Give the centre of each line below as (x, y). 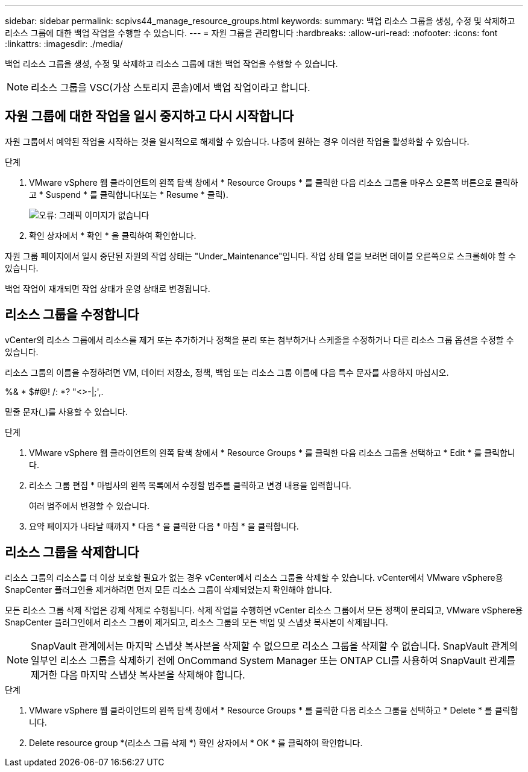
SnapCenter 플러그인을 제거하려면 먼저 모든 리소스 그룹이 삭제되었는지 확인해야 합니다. (168, 589)
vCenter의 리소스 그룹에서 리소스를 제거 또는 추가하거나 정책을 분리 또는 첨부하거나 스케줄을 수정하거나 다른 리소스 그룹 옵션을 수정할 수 (259, 340)
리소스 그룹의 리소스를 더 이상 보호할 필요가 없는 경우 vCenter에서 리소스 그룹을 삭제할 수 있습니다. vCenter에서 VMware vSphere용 (254, 577)
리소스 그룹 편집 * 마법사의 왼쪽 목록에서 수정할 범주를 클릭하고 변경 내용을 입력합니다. (190, 485)
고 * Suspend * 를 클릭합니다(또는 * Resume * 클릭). (129, 194)
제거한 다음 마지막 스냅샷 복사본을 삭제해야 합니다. (138, 675)
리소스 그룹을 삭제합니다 (72, 552)
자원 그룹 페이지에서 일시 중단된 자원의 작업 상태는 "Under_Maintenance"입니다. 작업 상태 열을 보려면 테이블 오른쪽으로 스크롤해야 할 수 (260, 256)
